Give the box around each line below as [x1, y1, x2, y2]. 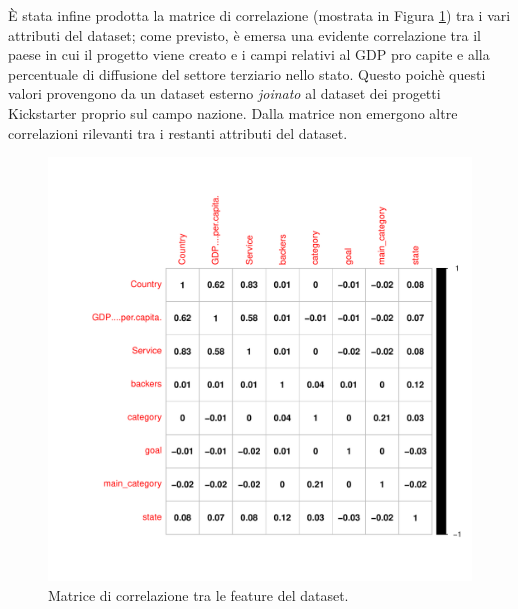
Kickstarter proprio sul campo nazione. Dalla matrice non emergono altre [8, 102, 458, 123]
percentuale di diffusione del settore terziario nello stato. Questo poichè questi [8, 63, 486, 84]
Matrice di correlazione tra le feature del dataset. [48, 584, 349, 605]
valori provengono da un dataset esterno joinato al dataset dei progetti [8, 83, 441, 104]
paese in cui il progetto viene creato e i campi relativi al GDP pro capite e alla [8, 44, 490, 65]
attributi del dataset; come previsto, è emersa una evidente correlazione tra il [8, 24, 481, 45]
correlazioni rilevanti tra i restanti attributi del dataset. [8, 122, 348, 143]
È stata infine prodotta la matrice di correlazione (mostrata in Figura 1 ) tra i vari [8, 5, 511, 25]
